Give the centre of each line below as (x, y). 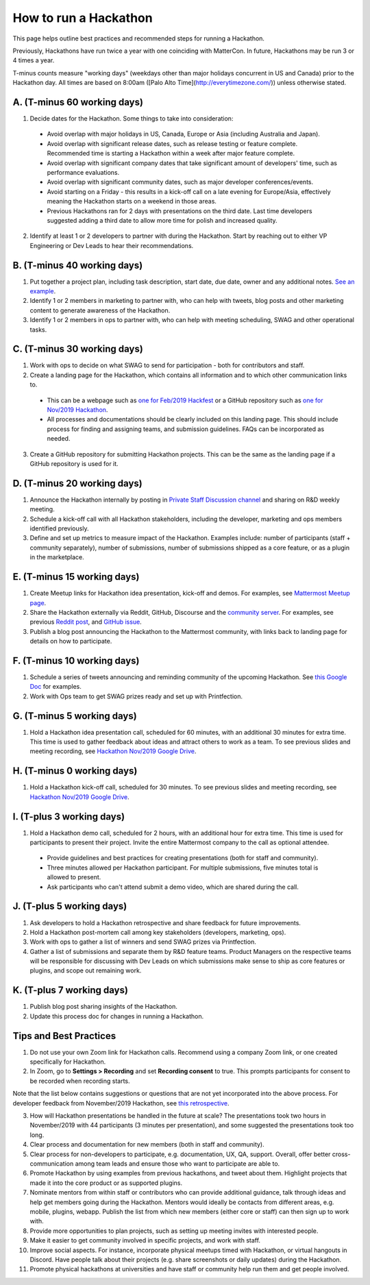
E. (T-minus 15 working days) (76, 577)
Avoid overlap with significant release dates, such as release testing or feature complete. (172, 143)
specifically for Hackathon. (68, 1062)
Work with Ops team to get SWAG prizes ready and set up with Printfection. (136, 696)
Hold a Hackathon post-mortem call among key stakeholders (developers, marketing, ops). (158, 932)
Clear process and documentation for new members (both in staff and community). (147, 1145)
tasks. (38, 330)
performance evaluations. (83, 172)
